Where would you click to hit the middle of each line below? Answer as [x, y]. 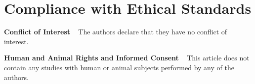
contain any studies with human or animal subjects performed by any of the [119, 67]
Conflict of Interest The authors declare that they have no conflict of [116, 32]
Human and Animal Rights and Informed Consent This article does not [127, 58]
